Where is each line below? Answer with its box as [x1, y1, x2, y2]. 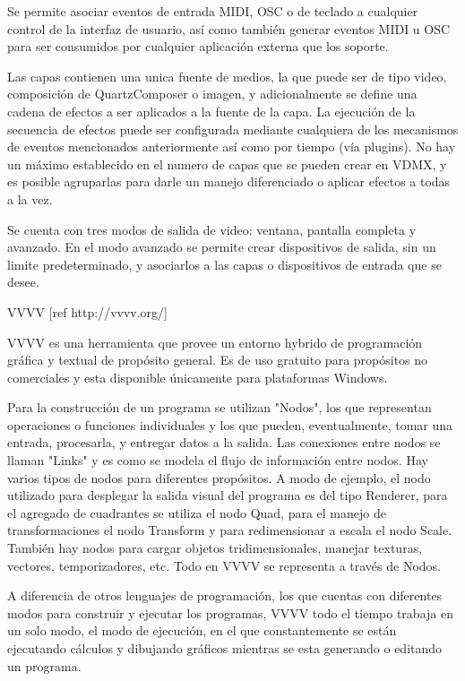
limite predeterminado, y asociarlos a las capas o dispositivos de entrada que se [7, 254, 442, 273]
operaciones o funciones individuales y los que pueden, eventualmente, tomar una [7, 415, 453, 434]
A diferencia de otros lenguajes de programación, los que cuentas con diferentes [7, 586, 443, 605]
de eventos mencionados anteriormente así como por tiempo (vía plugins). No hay [7, 137, 456, 156]
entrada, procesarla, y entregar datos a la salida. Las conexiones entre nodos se [7, 433, 441, 452]
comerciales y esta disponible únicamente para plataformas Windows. [7, 367, 388, 386]
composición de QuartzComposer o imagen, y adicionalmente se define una [7, 84, 418, 103]
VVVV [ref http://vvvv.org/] [7, 302, 168, 321]
